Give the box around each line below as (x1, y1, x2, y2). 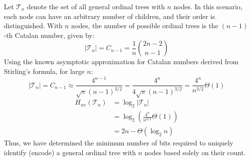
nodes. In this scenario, (173, 1, 243, 11)
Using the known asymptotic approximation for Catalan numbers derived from (4, 56, 239, 67)
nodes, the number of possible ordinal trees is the (71, 20, 218, 31)
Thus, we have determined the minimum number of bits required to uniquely (4, 138, 233, 148)
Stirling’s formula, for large (4, 66, 85, 76)
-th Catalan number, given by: (4, 30, 95, 40)
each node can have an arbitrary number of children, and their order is (4, 11, 215, 21)
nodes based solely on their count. (144, 147, 246, 157)
